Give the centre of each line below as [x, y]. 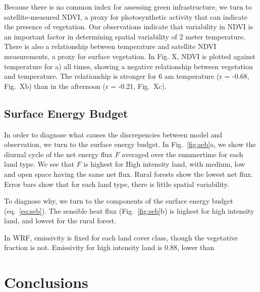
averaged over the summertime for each [183, 154]
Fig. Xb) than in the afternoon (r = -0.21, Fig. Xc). [85, 86]
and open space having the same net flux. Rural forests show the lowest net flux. [129, 174]
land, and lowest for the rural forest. [60, 221]
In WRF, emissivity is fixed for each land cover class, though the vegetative [121, 237]
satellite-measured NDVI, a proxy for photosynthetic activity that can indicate [126, 16]
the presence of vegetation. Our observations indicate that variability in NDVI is [128, 27]
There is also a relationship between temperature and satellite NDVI [110, 46]
